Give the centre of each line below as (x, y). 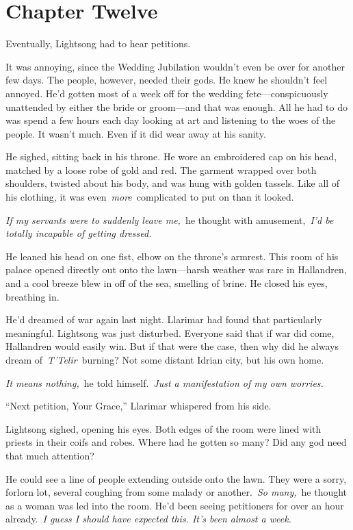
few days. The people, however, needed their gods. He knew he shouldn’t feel (167, 80)
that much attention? (50, 455)
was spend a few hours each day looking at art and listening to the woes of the (171, 120)
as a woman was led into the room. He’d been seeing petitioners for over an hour (175, 505)
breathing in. (32, 296)
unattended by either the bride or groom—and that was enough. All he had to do (176, 106)
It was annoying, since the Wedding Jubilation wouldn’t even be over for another (175, 66)
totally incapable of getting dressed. (79, 233)
